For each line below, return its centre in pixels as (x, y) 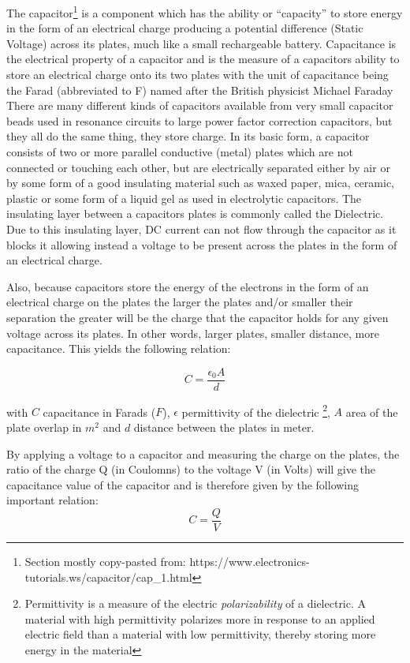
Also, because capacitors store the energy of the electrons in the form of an (188, 286)
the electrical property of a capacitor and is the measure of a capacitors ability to (203, 59)
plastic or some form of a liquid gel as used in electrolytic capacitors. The (184, 198)
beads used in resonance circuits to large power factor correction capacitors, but (199, 120)
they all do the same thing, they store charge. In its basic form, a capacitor (188, 136)
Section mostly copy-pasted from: (105, 562)
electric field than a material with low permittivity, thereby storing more (200, 634)
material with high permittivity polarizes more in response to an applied (200, 618)
